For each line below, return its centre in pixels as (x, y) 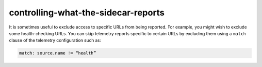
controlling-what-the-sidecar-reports (87, 13)
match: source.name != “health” (58, 53)
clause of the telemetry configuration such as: (55, 40)
